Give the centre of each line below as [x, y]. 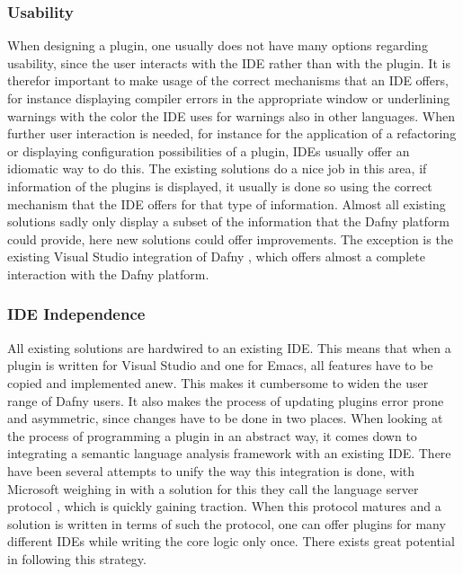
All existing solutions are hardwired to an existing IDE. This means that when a [229, 347]
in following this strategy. [77, 558]
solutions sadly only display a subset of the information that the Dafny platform [228, 221]
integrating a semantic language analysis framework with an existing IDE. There [229, 453]
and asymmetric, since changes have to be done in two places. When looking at [225, 418]
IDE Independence [76, 314]
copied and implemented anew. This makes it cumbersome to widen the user [218, 382]
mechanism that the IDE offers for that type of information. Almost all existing [227, 203]
